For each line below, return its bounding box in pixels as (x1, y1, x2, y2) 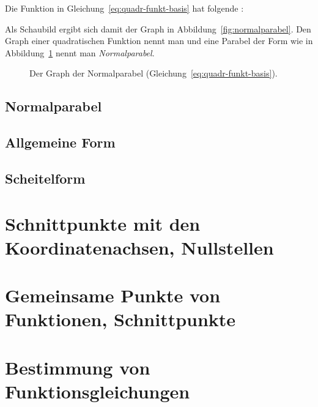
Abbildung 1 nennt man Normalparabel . (5, 46, 155, 59)
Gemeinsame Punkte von (5, 283, 221, 308)
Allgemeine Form (5, 133, 116, 152)
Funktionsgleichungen (5, 378, 190, 403)
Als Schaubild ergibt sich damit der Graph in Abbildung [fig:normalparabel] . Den (5, 22, 311, 35)
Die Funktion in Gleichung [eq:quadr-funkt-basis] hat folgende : (5, 2, 244, 14)
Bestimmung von (5, 354, 150, 379)
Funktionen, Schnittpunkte (5, 307, 236, 332)
